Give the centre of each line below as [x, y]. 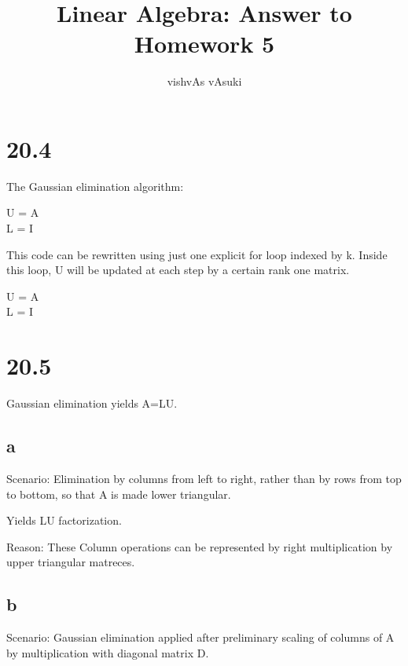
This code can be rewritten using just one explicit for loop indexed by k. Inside [197, 254]
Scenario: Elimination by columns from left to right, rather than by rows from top [204, 478]
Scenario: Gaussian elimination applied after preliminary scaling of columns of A [200, 637]
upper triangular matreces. [71, 562]
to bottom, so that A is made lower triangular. [119, 494]
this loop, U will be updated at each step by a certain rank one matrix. [178, 270]
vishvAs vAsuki [204, 81]
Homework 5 [204, 44]
